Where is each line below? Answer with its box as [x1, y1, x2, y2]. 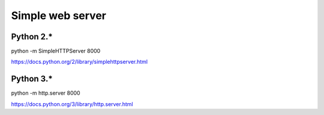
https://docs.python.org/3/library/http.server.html [11, 100, 133, 107]
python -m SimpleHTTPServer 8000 [11, 48, 101, 55]
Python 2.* [11, 32, 53, 42]
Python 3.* [11, 74, 53, 84]
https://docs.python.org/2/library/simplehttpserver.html [11, 58, 148, 66]
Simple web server [11, 9, 106, 22]
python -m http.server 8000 [11, 89, 80, 97]
